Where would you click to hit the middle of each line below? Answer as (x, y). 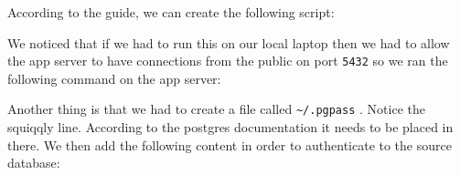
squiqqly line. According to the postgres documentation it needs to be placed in (230, 127)
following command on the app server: (114, 78)
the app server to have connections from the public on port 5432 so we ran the (228, 61)
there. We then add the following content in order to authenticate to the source (230, 144)
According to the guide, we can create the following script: (171, 12)
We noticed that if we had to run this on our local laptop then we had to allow (229, 42)
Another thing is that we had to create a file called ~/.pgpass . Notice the (216, 109)
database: (34, 163)
